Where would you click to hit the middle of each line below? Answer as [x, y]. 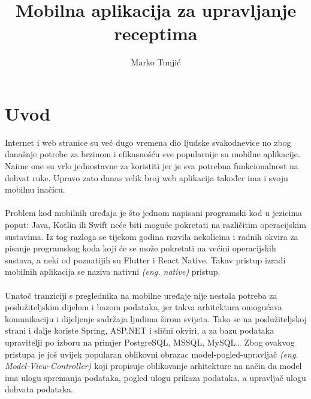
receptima [156, 33]
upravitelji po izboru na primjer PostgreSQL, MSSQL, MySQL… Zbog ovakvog [150, 342]
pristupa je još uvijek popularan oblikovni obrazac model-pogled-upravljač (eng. [152, 354]
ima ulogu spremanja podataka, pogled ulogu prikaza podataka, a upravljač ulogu [155, 377]
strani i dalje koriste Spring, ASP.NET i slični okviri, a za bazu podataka [140, 330]
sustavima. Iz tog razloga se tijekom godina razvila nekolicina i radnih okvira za [152, 236]
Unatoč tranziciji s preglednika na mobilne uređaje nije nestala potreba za [141, 295]
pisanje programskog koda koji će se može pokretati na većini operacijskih [141, 248]
